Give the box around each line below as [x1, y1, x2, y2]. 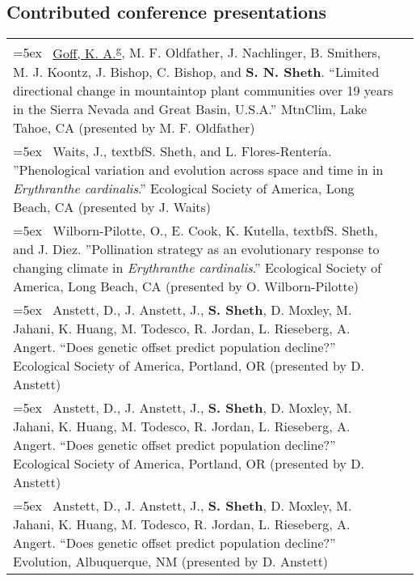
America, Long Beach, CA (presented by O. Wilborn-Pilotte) [13, 276, 359, 295]
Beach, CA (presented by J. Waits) [13, 197, 212, 216]
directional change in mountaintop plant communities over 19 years [13, 80, 393, 100]
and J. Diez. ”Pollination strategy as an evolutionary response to [13, 239, 380, 258]
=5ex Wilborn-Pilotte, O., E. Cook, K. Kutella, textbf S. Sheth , [13, 220, 378, 240]
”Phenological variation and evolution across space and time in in [13, 159, 384, 179]
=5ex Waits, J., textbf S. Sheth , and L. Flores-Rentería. [13, 141, 332, 160]
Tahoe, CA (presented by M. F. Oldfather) [13, 117, 255, 137]
